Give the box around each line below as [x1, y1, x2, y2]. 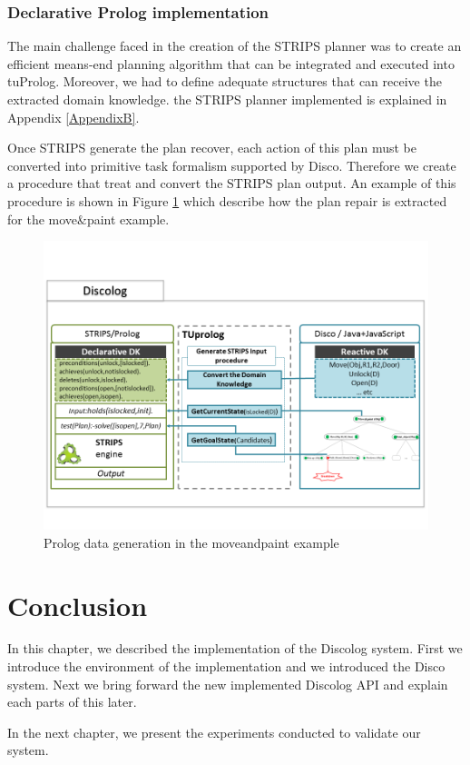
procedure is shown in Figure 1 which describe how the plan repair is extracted [7, 191, 447, 210]
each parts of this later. [7, 692, 137, 711]
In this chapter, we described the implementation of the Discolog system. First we [7, 639, 463, 658]
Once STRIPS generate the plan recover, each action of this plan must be [7, 138, 416, 157]
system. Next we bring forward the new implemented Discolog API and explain [7, 674, 448, 693]
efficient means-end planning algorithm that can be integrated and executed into [7, 54, 455, 73]
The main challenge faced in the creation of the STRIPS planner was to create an [7, 36, 462, 55]
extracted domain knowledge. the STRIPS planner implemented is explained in [7, 90, 447, 108]
